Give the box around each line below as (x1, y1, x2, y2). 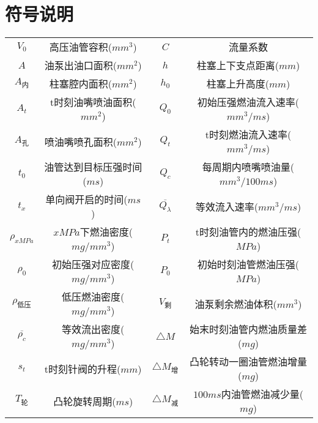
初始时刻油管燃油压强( (197, 257, 300, 272)
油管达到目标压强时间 (44, 160, 142, 174)
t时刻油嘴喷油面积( (50, 95, 136, 110)
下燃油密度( (79, 225, 133, 239)
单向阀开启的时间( (45, 192, 128, 207)
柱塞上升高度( (206, 77, 269, 91)
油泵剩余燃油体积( (194, 296, 277, 311)
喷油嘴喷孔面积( (44, 134, 117, 149)
